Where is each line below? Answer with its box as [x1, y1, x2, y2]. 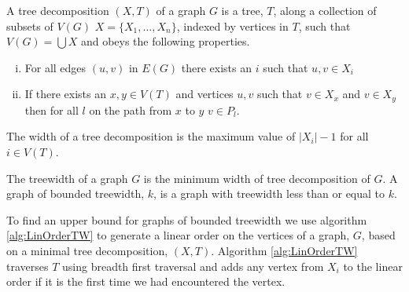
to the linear [343, 257, 403, 274]
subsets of [6, 17, 53, 34]
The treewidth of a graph [6, 170, 128, 186]
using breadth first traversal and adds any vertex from [62, 257, 324, 274]
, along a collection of [273, 2, 377, 18]
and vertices [175, 86, 234, 102]
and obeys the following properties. [80, 33, 250, 49]
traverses [6, 257, 49, 274]
